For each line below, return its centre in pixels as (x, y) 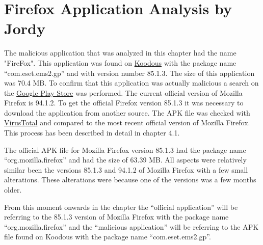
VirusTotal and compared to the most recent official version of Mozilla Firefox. (127, 122)
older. (13, 190)
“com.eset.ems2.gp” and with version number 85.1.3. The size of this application (129, 73)
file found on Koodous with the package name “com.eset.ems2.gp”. (108, 237)
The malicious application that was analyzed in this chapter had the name (120, 53)
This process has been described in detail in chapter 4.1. (92, 133)
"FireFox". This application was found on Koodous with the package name (120, 62)
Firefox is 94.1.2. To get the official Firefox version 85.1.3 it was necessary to (124, 103)
